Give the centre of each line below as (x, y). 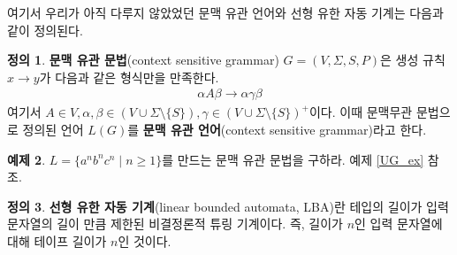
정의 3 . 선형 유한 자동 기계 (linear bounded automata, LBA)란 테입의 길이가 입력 (228, 206)
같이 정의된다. (45, 30)
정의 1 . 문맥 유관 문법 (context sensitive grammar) (143, 60)
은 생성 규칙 (413, 60)
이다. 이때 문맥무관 (361, 112)
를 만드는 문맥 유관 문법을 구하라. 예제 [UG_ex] (293, 159)
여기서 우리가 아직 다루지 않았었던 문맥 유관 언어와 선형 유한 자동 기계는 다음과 (225, 12)
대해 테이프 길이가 (57, 240)
